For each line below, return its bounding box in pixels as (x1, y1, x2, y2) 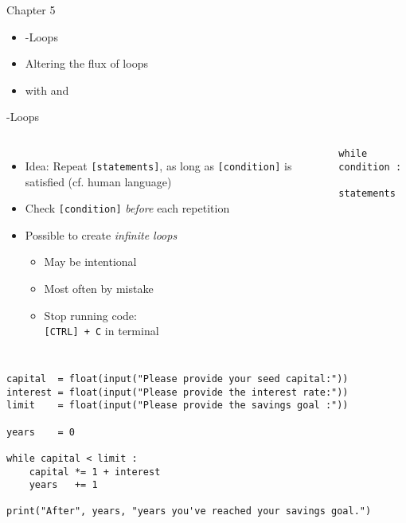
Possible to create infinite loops (25, 226, 178, 243)
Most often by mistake (44, 280, 154, 297)
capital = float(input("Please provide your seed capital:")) (6, 373, 349, 384)
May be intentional (44, 253, 137, 270)
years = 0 (6, 426, 75, 438)
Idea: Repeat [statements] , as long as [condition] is (25, 157, 292, 174)
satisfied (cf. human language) (25, 173, 172, 189)
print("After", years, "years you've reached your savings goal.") (6, 505, 372, 517)
